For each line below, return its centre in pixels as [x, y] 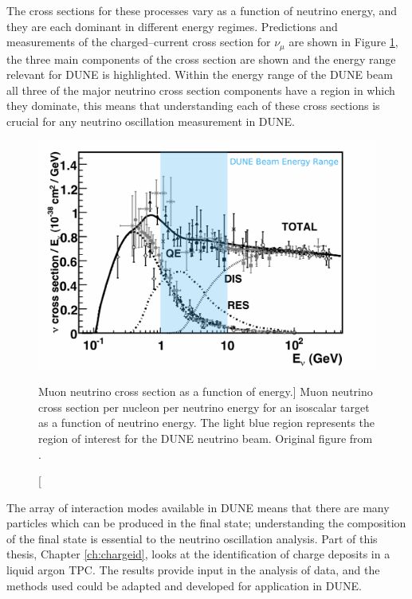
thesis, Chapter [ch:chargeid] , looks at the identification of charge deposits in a [198, 554]
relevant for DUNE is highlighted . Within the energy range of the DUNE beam [200, 74]
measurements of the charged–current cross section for [139, 42]
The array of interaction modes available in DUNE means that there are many [198, 507]
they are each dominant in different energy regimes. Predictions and [172, 26]
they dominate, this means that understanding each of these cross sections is [193, 106]
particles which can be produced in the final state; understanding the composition [206, 523]
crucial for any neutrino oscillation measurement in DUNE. [151, 121]
